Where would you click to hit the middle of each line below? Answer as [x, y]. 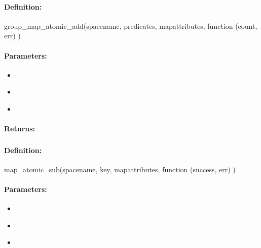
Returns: [20, 129]
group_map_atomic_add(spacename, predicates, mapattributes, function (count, [131, 26]
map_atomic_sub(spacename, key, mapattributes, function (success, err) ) [120, 169]
